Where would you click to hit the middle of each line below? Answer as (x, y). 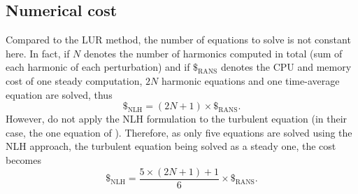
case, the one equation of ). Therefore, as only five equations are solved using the (179, 132)
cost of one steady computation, (74, 80)
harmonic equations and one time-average (250, 80)
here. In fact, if (38, 53)
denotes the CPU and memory (286, 67)
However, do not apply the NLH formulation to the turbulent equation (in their (177, 119)
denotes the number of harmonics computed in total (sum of (213, 53)
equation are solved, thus (59, 94)
